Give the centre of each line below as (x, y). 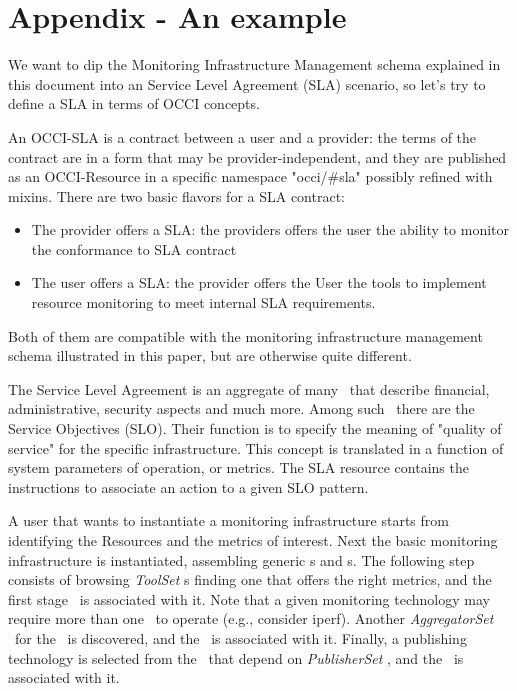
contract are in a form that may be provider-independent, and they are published (257, 156)
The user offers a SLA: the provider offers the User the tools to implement (259, 282)
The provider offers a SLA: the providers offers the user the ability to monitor (270, 229)
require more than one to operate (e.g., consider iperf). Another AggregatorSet (251, 618)
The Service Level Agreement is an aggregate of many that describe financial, (249, 388)
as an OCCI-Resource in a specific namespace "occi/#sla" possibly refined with (250, 176)
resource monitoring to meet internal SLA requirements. (203, 302)
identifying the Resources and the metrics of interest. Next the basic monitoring (253, 540)
